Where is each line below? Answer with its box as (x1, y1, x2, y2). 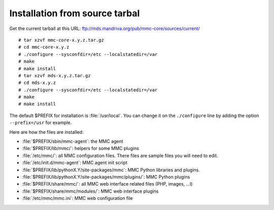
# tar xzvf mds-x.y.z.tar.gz (18, 73, 91, 78)
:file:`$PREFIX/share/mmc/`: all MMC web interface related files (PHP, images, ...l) (22, 181, 193, 187)
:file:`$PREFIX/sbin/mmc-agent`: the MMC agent (22, 138, 124, 144)
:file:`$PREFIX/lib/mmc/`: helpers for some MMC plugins (22, 145, 140, 152)
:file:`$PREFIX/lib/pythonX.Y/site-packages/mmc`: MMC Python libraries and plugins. (22, 167, 200, 173)
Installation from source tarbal (9, 8, 140, 19)
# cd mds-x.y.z (18, 80, 56, 86)
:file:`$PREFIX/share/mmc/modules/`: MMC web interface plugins (22, 188, 159, 194)
